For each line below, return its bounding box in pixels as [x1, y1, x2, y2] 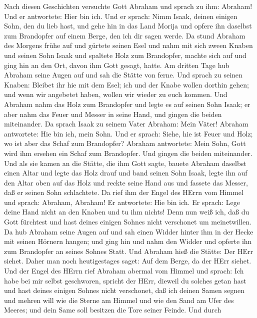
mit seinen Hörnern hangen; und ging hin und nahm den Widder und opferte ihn [4, 236, 252, 246]
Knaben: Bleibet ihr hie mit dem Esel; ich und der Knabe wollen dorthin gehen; [4, 79, 249, 89]
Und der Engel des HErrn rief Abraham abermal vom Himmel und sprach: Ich [4, 265, 244, 276]
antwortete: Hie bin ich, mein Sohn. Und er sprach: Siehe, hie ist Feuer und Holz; [4, 128, 253, 138]
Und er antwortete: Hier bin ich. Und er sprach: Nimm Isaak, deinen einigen [4, 10, 237, 21]
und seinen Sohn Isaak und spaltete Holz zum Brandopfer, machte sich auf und [4, 49, 246, 60]
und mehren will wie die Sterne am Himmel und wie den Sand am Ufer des [4, 294, 234, 305]
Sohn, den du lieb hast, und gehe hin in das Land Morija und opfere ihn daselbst [4, 20, 252, 31]
